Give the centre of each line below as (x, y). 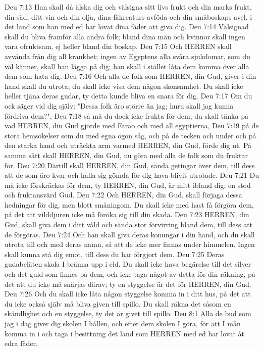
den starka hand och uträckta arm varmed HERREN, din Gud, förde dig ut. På (128, 145)
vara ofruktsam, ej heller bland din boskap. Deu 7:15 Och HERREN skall (118, 46)
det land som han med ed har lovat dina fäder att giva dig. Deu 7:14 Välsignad (127, 27)
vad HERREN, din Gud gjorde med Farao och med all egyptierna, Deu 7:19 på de (132, 126)
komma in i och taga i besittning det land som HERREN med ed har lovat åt (125, 333)
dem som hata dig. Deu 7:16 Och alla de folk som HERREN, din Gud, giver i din (130, 76)
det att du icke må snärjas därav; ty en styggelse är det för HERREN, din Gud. (128, 284)
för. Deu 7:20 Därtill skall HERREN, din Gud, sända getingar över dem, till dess (130, 165)
